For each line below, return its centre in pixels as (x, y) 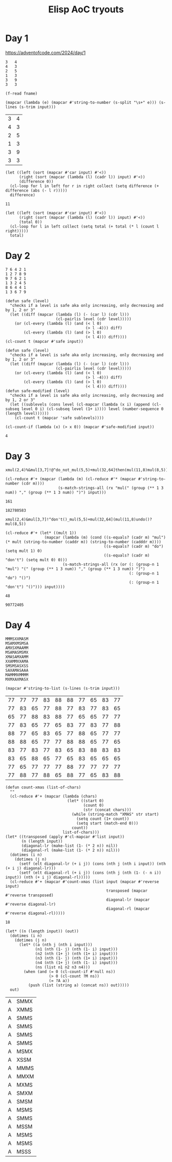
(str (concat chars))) (107, 810)
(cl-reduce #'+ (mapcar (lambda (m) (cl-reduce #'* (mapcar (71, 479)
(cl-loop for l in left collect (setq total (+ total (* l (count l (84, 226)
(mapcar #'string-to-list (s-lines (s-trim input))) (63, 688)
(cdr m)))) (33, 483)
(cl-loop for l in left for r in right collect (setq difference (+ (84, 186)
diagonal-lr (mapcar (128, 900)
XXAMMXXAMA (17, 661)
